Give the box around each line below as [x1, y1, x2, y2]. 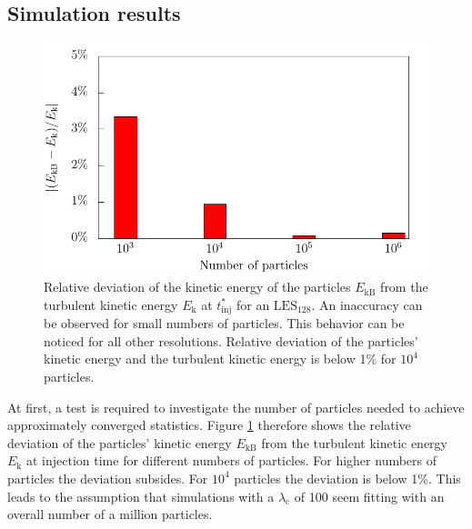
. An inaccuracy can [311, 294, 423, 314]
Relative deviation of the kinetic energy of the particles [44, 277, 351, 296]
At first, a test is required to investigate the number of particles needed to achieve [7, 397, 465, 416]
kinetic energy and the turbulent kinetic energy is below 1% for [44, 349, 397, 368]
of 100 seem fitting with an [294, 486, 445, 505]
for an [236, 294, 270, 314]
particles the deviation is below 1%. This [234, 468, 461, 487]
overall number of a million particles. [7, 504, 213, 524]
